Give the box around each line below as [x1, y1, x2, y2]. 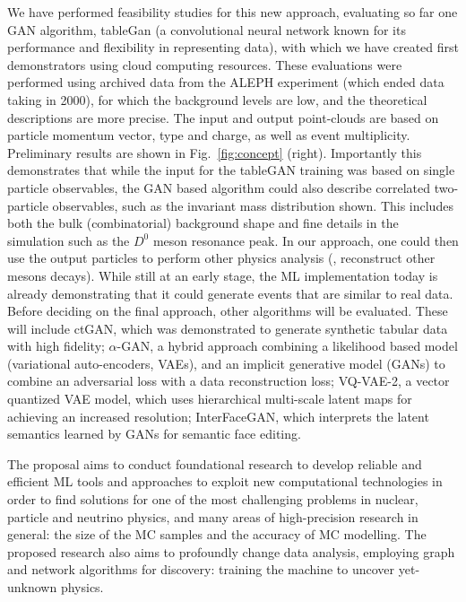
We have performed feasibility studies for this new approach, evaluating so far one [7, 3, 458, 21]
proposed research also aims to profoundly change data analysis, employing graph [7, 542, 455, 561]
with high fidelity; [7, 336, 105, 355]
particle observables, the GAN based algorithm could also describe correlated [7, 178, 431, 196]
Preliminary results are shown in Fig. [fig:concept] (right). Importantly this [7, 143, 422, 161]
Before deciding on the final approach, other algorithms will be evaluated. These [7, 301, 448, 320]
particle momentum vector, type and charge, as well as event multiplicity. [7, 126, 410, 144]
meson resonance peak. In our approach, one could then [152, 231, 459, 249]
